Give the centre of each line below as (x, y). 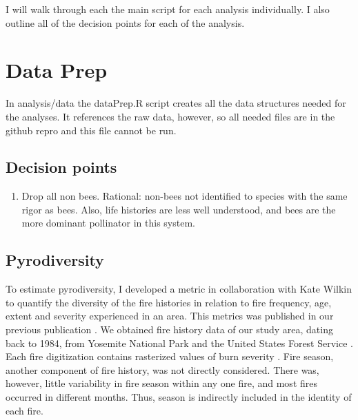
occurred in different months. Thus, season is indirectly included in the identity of (179, 397)
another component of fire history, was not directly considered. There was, (162, 369)
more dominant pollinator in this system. (108, 223)
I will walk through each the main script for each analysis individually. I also (168, 9)
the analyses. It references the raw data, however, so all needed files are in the (170, 116)
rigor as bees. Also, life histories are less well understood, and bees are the (179, 209)
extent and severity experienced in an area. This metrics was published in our (170, 316)
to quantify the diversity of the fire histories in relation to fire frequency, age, (169, 302)
